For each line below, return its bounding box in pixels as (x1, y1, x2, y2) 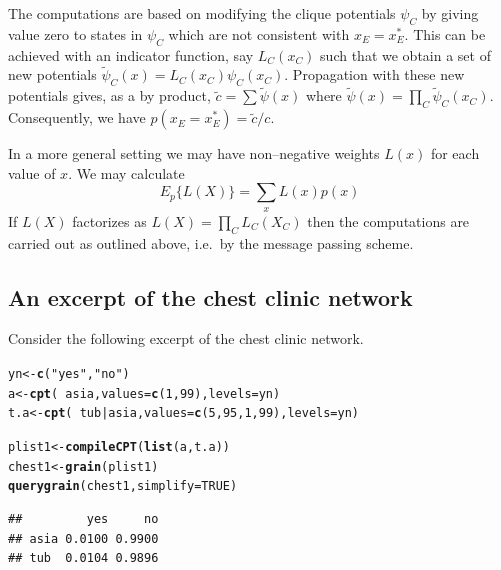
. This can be (404, 23, 486, 44)
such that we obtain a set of (320, 44, 491, 65)
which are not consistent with (168, 23, 350, 44)
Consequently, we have (8, 107, 146, 128)
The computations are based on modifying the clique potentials (8, 3, 396, 23)
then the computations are (307, 210, 470, 231)
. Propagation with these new (284, 64, 465, 85)
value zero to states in (8, 23, 143, 44)
